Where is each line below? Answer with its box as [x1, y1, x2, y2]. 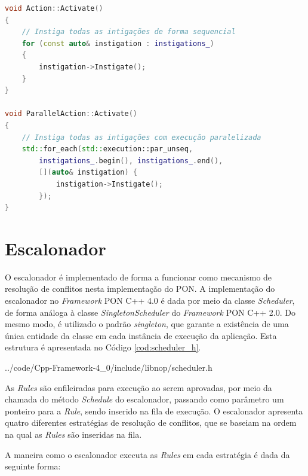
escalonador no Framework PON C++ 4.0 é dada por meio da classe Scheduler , [5, 294, 295, 306]
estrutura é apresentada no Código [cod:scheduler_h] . [5, 341, 201, 353]
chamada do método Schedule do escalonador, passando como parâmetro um [5, 393, 284, 405]
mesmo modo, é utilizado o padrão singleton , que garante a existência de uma [5, 318, 289, 330]
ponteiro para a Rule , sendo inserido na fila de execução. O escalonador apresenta [5, 404, 303, 417]
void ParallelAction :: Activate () [5, 109, 137, 118]
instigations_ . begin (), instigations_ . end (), [39, 156, 223, 165]
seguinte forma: [5, 460, 61, 472]
